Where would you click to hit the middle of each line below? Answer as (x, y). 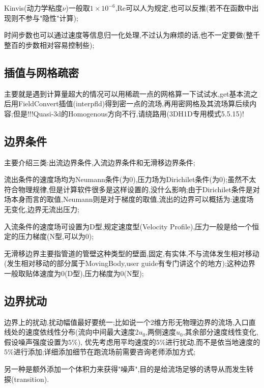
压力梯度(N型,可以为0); (56, 236)
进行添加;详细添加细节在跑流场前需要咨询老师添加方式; (105, 352)
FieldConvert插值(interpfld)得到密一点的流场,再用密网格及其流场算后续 (134, 103)
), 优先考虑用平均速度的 (117, 341)
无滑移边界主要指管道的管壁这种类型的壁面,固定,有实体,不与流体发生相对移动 (132, 253)
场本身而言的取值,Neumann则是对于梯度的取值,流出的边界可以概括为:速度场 (129, 199)
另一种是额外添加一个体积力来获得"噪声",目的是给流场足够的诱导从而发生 (125, 369)
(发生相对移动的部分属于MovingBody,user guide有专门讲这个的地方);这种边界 (130, 263)
